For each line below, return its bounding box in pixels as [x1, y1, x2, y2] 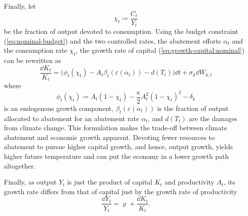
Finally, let [4, 1, 36, 11]
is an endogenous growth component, [4, 103, 114, 113]
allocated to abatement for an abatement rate [4, 113, 139, 123]
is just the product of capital [67, 177, 153, 187]
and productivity [164, 177, 215, 187]
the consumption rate [4, 45, 67, 55]
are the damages [188, 113, 237, 123]
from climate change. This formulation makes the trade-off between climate [4, 123, 227, 133]
